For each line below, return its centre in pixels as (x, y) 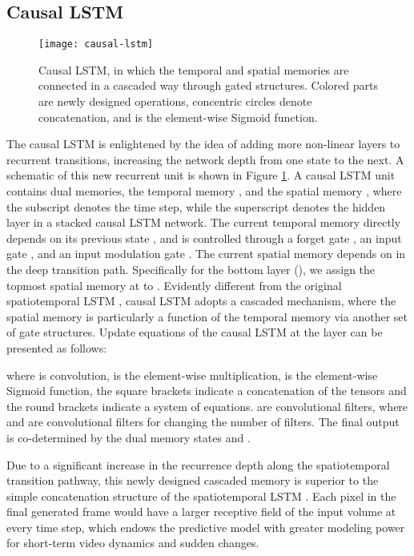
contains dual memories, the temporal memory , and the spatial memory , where (204, 191)
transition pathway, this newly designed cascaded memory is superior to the (193, 480)
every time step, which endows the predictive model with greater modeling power (206, 527)
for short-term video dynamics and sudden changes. (133, 543)
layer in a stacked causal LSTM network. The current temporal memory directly (204, 222)
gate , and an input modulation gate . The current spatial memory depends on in (206, 254)
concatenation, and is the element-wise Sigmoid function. (178, 117)
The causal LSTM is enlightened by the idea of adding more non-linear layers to (203, 144)
